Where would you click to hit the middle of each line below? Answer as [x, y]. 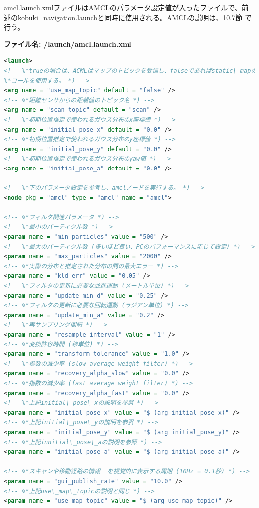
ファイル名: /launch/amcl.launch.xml [68, 44]
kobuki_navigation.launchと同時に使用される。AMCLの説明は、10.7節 [130, 17]
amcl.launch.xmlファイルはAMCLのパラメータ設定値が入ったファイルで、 [123, 7]
